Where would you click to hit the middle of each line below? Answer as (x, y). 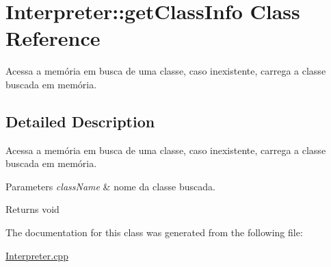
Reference (53, 38)
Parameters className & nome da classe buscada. (110, 186)
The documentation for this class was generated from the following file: (154, 232)
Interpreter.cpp (37, 255)
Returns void (32, 209)
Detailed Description (80, 121)
